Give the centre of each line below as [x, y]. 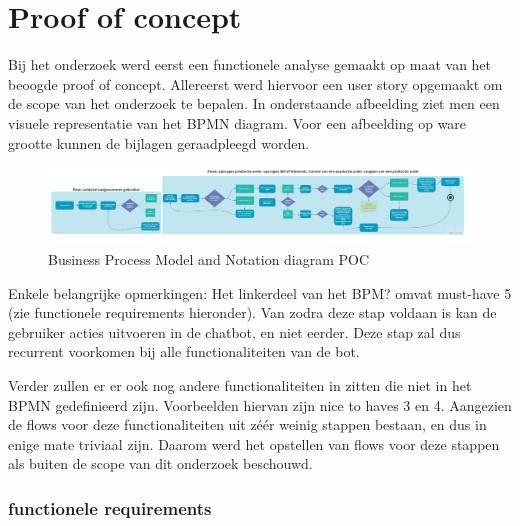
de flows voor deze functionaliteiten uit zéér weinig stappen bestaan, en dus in [247, 424]
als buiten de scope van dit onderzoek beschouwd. [160, 463]
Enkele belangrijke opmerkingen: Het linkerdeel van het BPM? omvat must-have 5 [260, 292]
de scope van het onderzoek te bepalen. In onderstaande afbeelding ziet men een [254, 103]
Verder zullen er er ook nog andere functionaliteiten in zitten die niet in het [240, 384]
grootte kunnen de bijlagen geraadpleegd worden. [159, 142]
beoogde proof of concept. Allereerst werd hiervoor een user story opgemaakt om [255, 83]
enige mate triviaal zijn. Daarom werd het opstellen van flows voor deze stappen [254, 443]
